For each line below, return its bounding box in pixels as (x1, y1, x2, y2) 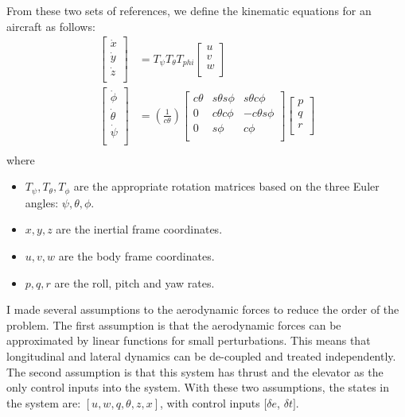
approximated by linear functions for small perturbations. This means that (6, 332, 371, 349)
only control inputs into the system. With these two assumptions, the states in (6, 379, 389, 396)
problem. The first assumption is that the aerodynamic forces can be (6, 316, 341, 333)
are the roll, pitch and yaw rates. (54, 274, 215, 291)
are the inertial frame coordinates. (56, 221, 223, 237)
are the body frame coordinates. (58, 248, 215, 264)
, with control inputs (160, 394, 260, 411)
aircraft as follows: (6, 17, 95, 34)
